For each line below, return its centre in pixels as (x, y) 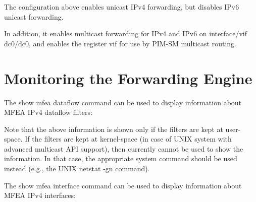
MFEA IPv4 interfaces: (40, 195)
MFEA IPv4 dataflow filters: (48, 112)
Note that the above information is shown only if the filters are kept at (114, 129)
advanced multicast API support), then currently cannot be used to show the (124, 148)
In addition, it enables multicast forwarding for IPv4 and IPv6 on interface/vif (126, 33)
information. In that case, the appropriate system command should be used (121, 158)
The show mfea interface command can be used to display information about (123, 185)
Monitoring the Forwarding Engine (128, 78)
